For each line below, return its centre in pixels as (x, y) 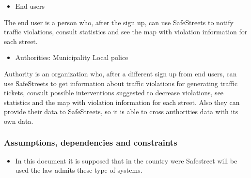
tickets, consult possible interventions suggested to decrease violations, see (114, 93)
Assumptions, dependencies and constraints (91, 142)
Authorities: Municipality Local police (72, 57)
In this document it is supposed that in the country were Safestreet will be (126, 160)
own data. (19, 121)
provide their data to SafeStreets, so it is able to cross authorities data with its (121, 111)
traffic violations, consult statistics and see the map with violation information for (126, 32)
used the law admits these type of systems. (79, 170)
